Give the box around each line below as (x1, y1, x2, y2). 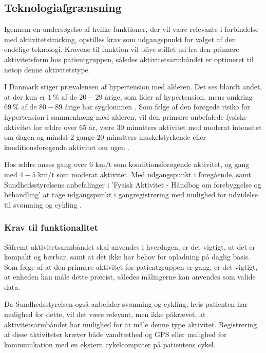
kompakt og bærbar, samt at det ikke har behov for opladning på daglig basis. (4, 251, 251, 262)
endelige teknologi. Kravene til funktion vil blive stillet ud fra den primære (4, 44, 239, 54)
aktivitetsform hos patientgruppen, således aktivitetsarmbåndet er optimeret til (4, 53, 254, 64)
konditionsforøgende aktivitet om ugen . (4, 141, 129, 152)
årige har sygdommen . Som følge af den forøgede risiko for (64, 101, 250, 112)
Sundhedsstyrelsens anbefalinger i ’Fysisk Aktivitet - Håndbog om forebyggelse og (4, 179, 261, 190)
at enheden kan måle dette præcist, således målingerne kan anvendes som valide (4, 271, 256, 282)
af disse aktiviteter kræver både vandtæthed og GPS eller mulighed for (4, 329, 227, 340)
